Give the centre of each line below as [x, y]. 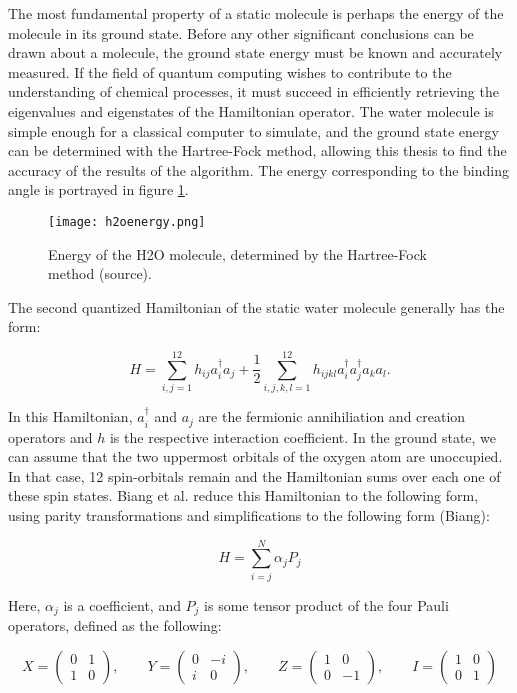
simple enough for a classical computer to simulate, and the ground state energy [253, 130]
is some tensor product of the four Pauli [326, 604]
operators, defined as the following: [115, 625]
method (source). [100, 273]
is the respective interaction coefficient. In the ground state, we [303, 436]
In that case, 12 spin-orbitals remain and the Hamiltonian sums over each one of [254, 475]
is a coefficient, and [122, 604]
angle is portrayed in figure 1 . [98, 189]
